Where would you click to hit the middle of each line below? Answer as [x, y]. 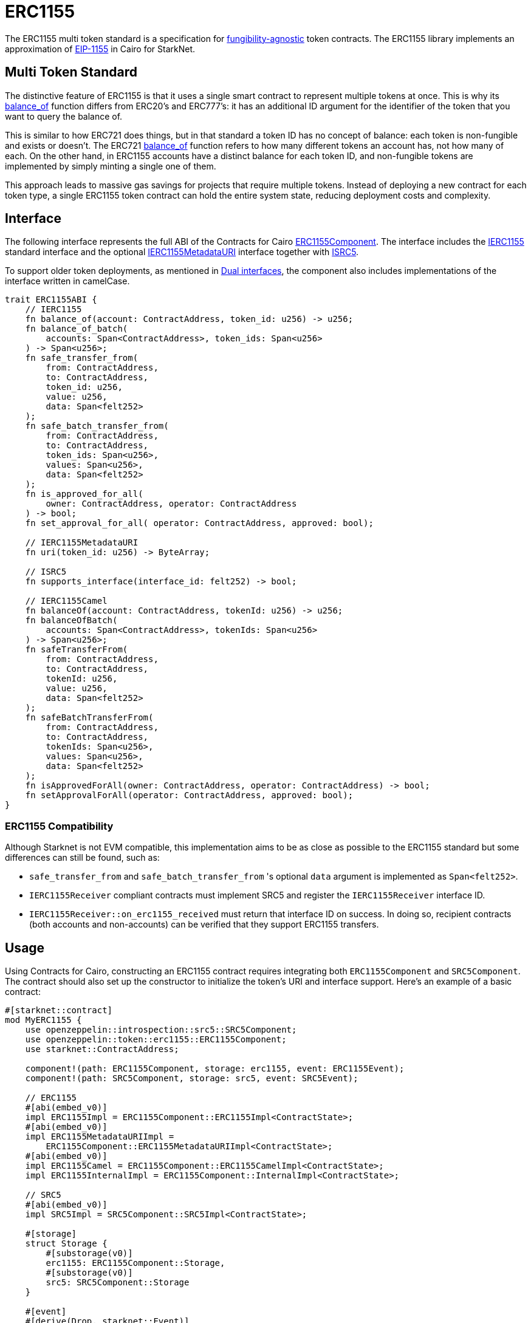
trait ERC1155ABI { [51, 300]
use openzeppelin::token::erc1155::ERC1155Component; [156, 1040]
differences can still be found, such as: [82, 858]
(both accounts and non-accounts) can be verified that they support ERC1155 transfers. [204, 925]
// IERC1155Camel [66, 601]
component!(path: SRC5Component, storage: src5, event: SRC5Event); [192, 1079]
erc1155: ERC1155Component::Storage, [135, 1263]
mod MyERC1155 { [43, 1020]
